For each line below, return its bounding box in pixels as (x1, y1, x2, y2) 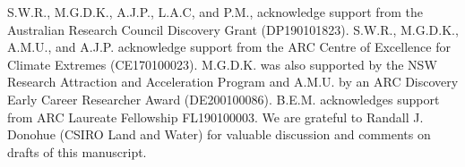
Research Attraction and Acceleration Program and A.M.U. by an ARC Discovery (7, 72, 459, 91)
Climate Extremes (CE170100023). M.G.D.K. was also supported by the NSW (7, 54, 437, 73)
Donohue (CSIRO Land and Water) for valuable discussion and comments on (7, 125, 431, 144)
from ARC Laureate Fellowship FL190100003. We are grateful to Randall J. (7, 107, 424, 126)
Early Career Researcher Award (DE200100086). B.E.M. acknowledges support (7, 89, 440, 108)
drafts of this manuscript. (7, 142, 147, 161)
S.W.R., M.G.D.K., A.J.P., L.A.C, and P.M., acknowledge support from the (7, 3, 423, 21)
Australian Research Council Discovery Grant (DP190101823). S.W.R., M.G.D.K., (7, 20, 459, 38)
